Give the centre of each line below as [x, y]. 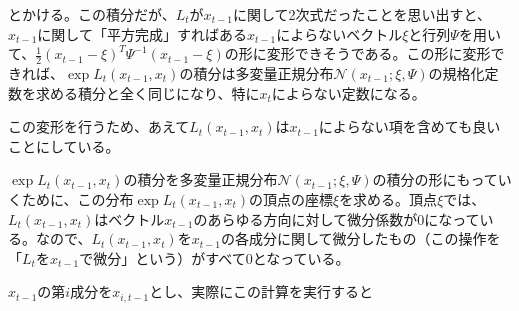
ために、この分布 [77, 198]
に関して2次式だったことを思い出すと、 [361, 14]
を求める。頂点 [388, 198]
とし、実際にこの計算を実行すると [261, 291]
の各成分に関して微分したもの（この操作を [361, 238]
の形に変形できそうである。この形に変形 [357, 53]
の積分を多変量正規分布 [200, 179]
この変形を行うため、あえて [99, 126]
